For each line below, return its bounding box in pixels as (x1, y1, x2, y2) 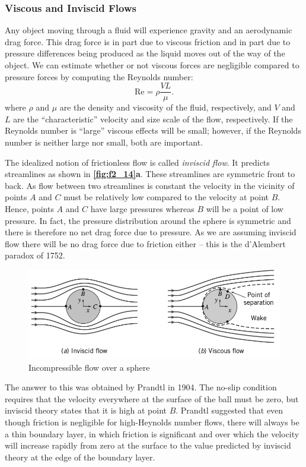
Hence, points (5, 203, 54, 214)
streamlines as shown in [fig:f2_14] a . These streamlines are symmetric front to (5, 168, 295, 180)
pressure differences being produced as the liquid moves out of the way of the (5, 47, 285, 59)
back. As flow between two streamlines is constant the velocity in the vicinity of (5, 179, 295, 191)
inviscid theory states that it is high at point (5, 404, 167, 416)
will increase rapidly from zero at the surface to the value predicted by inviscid (5, 439, 291, 452)
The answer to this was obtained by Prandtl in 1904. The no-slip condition (5, 381, 277, 393)
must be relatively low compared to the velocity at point (63, 191, 269, 203)
